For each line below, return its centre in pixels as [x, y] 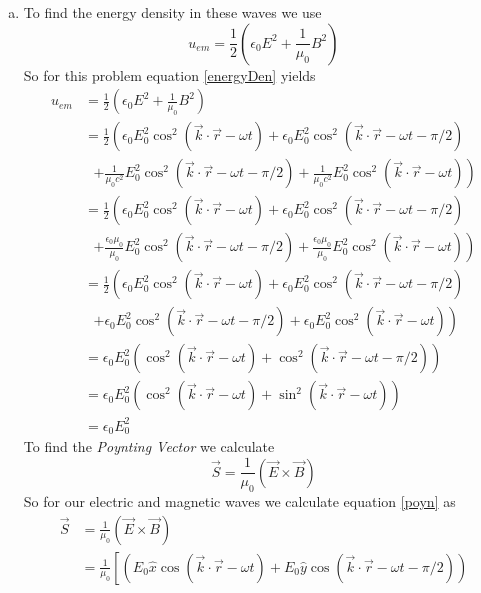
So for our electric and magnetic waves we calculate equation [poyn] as [239, 500]
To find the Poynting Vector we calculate [149, 446]
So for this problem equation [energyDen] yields [169, 74]
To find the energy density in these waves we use [172, 12]
